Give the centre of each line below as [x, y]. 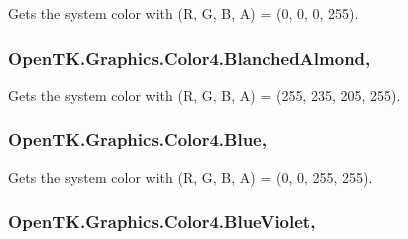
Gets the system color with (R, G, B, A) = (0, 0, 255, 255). [190, 176]
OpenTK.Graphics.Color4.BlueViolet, [162, 221]
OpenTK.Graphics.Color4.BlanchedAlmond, [189, 57]
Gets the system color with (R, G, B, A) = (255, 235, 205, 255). [204, 94]
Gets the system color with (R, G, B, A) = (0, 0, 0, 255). [183, 13]
